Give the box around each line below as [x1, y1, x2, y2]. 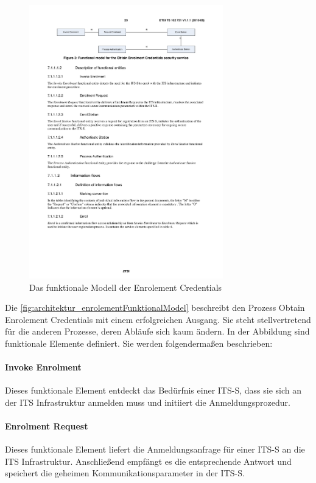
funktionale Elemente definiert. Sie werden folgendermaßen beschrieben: [5, 336, 273, 349]
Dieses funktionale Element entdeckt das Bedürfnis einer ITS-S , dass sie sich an [5, 384, 301, 397]
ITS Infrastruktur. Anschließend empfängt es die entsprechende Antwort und [5, 454, 292, 467]
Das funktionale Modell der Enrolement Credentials [29, 280, 222, 293]
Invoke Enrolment [5, 361, 82, 374]
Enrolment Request [5, 420, 88, 433]
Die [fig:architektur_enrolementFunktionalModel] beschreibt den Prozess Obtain [5, 301, 305, 314]
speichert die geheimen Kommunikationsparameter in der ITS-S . [5, 467, 245, 479]
